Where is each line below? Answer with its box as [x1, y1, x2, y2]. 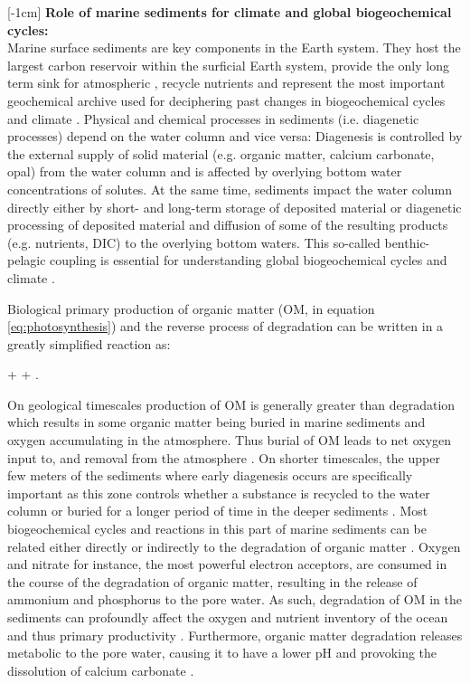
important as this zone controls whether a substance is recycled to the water [7, 483, 430, 502]
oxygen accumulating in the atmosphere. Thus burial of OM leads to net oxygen [7, 431, 452, 450]
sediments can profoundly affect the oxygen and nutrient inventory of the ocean [7, 608, 448, 626]
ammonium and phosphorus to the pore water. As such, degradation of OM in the [7, 590, 462, 609]
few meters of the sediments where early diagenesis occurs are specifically [7, 466, 413, 485]
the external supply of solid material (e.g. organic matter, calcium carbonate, [7, 144, 435, 163]
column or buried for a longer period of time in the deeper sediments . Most [7, 501, 428, 520]
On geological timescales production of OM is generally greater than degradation [7, 394, 456, 413]
